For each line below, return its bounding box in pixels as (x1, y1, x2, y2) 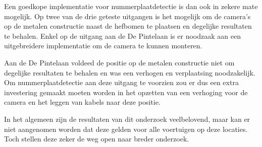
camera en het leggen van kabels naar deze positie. (4, 97, 161, 107)
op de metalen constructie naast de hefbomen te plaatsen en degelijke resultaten (4, 21, 252, 31)
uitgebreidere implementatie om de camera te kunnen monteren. (4, 40, 202, 51)
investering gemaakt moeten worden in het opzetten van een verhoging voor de (4, 87, 248, 97)
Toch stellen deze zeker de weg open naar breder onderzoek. (4, 133, 189, 144)
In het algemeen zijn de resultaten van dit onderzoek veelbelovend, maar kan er (4, 113, 250, 124)
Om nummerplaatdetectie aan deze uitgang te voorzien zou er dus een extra (4, 77, 239, 88)
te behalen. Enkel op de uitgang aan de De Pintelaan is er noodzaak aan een (4, 30, 241, 41)
